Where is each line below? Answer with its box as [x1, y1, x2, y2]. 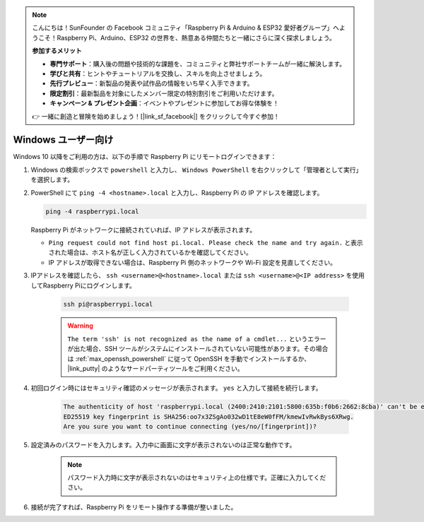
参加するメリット [32, 47, 82, 55]
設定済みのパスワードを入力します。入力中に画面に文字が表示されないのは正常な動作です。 [30, 441, 296, 449]
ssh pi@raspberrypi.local [63, 300, 153, 308]
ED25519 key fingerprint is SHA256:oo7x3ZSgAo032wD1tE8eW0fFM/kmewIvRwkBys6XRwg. [63, 413, 355, 420]
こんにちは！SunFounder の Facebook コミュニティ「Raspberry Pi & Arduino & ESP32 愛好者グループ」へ [32, 23, 339, 32]
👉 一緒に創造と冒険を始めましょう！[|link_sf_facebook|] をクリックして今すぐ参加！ [32, 112, 280, 120]
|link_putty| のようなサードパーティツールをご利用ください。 [67, 364, 244, 373]
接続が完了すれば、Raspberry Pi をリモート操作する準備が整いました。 [30, 502, 237, 511]
